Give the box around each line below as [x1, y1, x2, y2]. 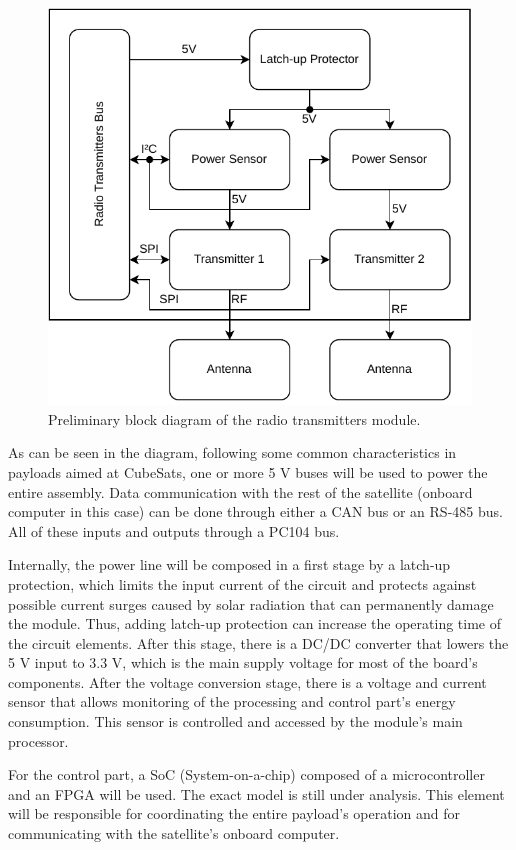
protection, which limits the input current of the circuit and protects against [8, 573, 477, 594]
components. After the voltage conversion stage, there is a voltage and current [8, 671, 487, 692]
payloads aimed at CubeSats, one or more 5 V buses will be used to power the [8, 461, 488, 482]
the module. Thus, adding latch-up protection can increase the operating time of [8, 613, 502, 634]
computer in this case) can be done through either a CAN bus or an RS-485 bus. [8, 501, 503, 522]
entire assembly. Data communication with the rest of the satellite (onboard [8, 481, 473, 502]
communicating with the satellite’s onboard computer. [8, 823, 340, 844]
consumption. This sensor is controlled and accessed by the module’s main [8, 711, 463, 732]
